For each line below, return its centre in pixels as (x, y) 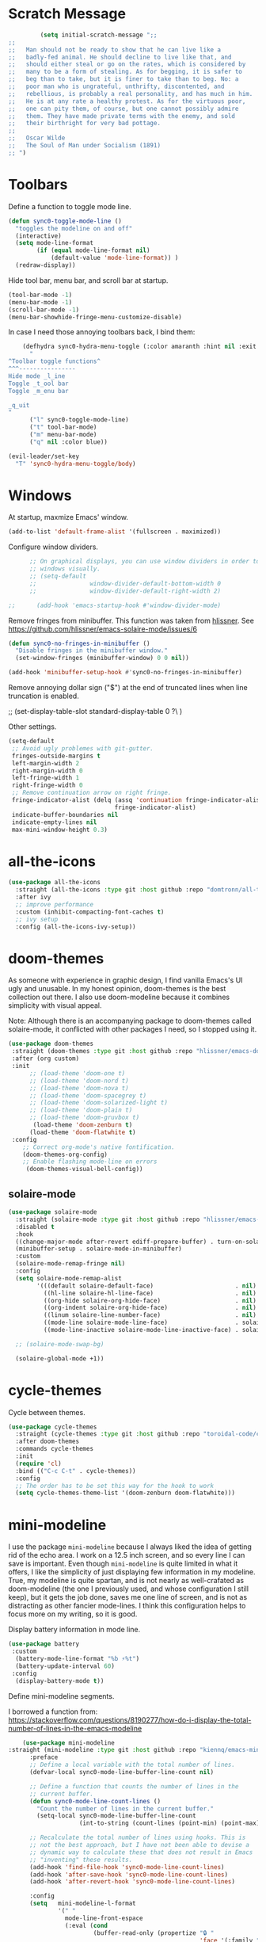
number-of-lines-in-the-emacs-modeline (75, 1728)
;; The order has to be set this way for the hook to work (115, 1486)
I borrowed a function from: (53, 1711)
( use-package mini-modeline (68, 1743)
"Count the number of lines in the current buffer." (125, 1808)
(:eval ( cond (86, 1925)
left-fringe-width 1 (46, 778)
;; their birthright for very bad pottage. (84, 124)
